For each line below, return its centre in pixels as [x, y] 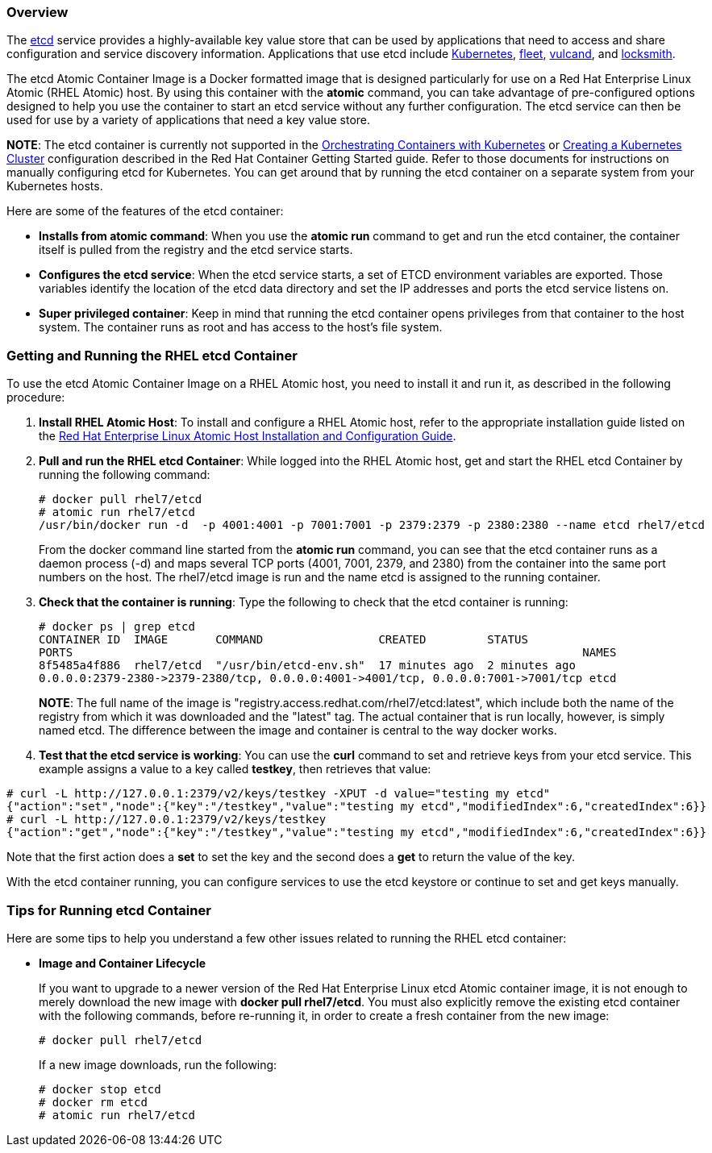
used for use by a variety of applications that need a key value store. [189, 120]
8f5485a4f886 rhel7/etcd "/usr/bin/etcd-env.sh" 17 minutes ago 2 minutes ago [307, 666]
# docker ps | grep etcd [117, 627]
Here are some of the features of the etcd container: [145, 211]
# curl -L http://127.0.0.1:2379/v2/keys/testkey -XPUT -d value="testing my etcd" [279, 794]
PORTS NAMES [328, 653]
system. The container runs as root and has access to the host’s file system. [241, 327]
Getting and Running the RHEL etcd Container [152, 355]
